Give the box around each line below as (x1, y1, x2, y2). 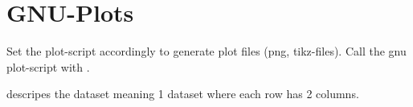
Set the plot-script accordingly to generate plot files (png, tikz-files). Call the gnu (6, 43, 407, 60)
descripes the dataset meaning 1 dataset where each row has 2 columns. (6, 85, 359, 102)
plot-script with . (6, 58, 90, 75)
